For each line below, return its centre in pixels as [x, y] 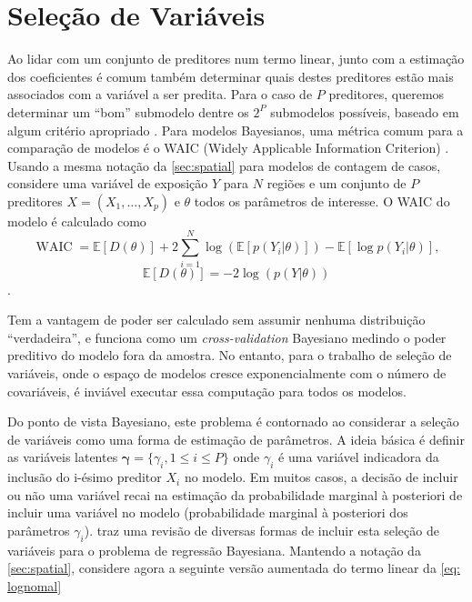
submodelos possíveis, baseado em [365, 111]
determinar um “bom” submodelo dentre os [128, 111]
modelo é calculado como [77, 221]
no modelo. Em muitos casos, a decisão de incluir [321, 477]
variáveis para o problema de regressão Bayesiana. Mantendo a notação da [214, 550]
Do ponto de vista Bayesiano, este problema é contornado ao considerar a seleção [233, 421]
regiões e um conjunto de [336, 183]
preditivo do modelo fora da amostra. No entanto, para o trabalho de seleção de [230, 355]
